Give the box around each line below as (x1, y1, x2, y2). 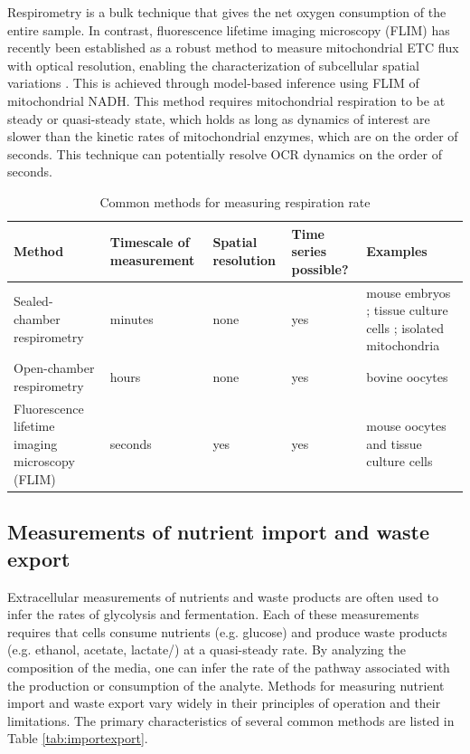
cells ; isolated (366, 318, 444, 337)
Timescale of (109, 233, 190, 252)
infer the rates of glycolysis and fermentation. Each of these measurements (7, 605, 419, 624)
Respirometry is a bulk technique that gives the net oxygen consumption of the (7, 3, 446, 21)
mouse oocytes (366, 416, 446, 435)
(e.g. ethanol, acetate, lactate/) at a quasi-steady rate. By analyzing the (7, 640, 406, 659)
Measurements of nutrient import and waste (7, 518, 430, 546)
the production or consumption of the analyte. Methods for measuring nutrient (7, 675, 445, 694)
